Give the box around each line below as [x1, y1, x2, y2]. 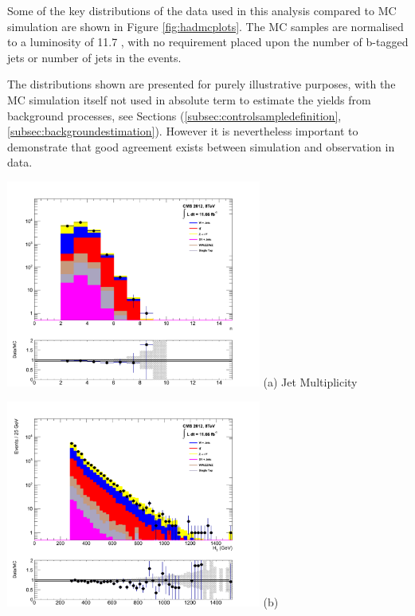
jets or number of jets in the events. [7, 49, 182, 65]
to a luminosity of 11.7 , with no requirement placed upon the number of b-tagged [7, 33, 409, 50]
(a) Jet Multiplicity [263, 374, 358, 390]
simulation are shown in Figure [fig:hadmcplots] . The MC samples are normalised [7, 18, 404, 34]
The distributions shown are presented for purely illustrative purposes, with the [7, 76, 396, 92]
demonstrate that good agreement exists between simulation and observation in [7, 138, 395, 155]
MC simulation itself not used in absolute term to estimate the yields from [7, 91, 371, 108]
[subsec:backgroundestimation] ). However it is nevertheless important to [7, 123, 358, 139]
